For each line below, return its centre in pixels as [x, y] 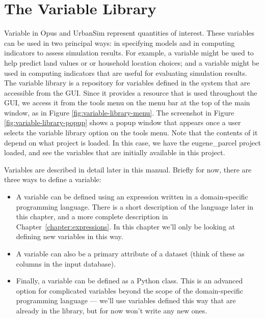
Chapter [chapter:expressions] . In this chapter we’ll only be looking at [126, 226]
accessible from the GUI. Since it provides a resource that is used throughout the [131, 92]
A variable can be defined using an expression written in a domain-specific [132, 197]
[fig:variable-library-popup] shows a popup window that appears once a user [123, 122]
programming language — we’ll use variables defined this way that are [126, 300]
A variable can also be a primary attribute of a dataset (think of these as [130, 253]
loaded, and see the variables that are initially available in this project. [115, 152]
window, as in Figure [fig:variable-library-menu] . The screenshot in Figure [119, 112]
